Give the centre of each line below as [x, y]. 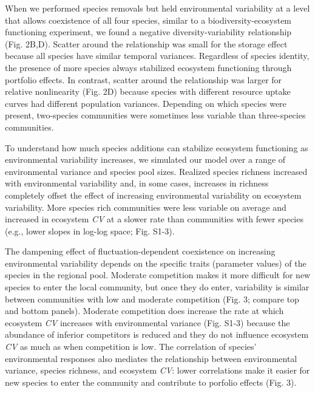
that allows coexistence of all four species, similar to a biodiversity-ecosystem [148, 20]
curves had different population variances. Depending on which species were [146, 103]
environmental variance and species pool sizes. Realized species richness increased [156, 171]
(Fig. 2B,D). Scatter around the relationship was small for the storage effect [146, 43]
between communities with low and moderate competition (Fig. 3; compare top [152, 299]
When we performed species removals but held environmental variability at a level [157, 8]
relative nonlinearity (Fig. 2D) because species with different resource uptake [148, 91]
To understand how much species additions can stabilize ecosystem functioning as [157, 147]
